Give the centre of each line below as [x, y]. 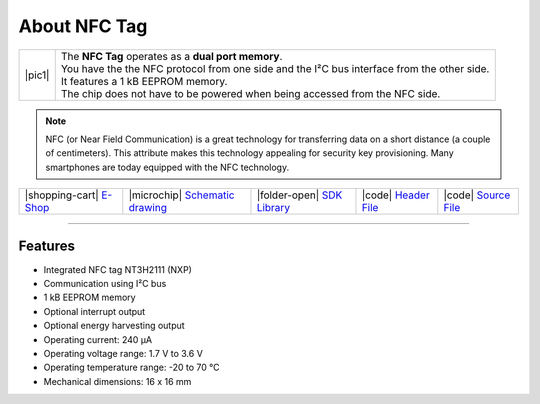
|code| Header [395, 195]
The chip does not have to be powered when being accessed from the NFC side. [250, 93]
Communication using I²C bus [105, 284]
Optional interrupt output [94, 311]
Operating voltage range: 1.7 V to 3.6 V [123, 353]
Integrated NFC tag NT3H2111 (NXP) [117, 269]
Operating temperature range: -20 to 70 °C [131, 367]
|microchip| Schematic [181, 195]
